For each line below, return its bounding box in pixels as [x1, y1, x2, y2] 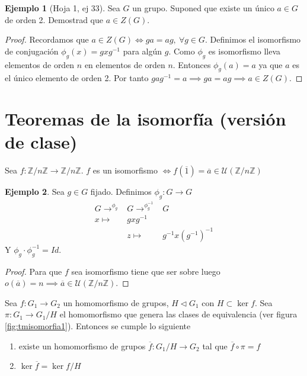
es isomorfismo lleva [208, 44, 281, 57]
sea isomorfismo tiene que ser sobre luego [71, 265, 220, 277]
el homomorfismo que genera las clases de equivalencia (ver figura [59, 308, 298, 320]
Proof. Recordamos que [5, 33, 89, 46]
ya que [258, 58, 283, 70]
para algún [123, 44, 162, 57]
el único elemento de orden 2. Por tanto [5, 72, 149, 84]
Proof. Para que [5, 265, 62, 277]
